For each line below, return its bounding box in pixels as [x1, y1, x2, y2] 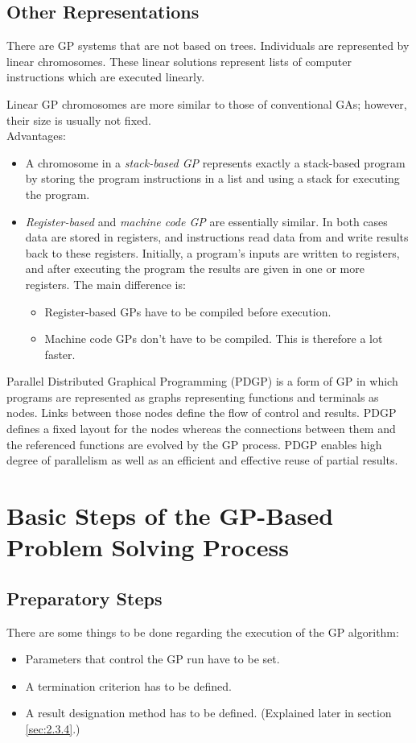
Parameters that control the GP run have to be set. [25, 650, 280, 667]
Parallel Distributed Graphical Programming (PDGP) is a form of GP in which [6, 373, 398, 390]
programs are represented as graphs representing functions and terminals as [6, 388, 379, 405]
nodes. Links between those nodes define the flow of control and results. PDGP [6, 404, 397, 421]
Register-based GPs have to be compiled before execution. [44, 303, 332, 320]
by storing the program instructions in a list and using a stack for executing [25, 170, 400, 187]
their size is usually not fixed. [6, 111, 151, 128]
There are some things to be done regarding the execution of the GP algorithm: [6, 623, 399, 640]
